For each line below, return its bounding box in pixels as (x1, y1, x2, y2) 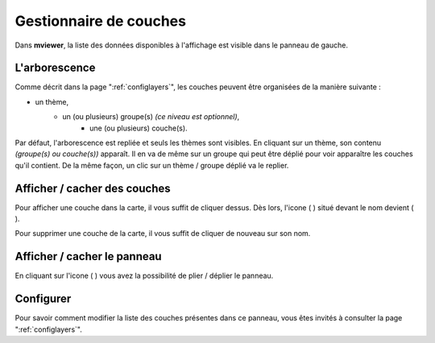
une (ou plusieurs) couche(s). (89, 123, 188, 133)
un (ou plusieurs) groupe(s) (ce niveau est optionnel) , (62, 112, 240, 122)
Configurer (14, 292, 72, 306)
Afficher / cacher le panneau (14, 250, 162, 263)
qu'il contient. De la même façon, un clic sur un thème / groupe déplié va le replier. (14, 160, 289, 170)
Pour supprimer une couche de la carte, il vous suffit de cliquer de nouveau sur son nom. (14, 229, 311, 238)
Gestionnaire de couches (14, 12, 187, 30)
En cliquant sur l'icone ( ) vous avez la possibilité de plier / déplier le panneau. (14, 271, 274, 281)
